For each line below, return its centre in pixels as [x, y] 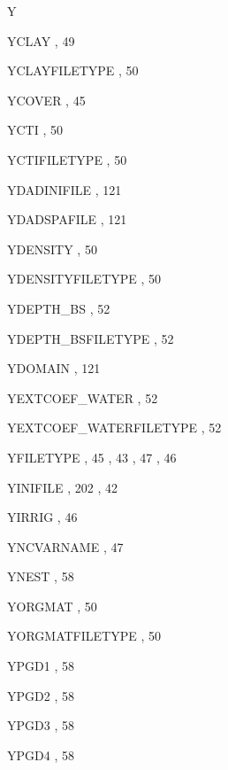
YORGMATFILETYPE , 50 [84, 636]
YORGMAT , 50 [52, 606]
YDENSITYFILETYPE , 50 [84, 279]
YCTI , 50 [35, 130]
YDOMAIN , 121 [54, 368]
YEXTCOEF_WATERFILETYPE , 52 [114, 428]
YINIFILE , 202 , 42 [63, 487]
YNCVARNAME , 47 [65, 546]
